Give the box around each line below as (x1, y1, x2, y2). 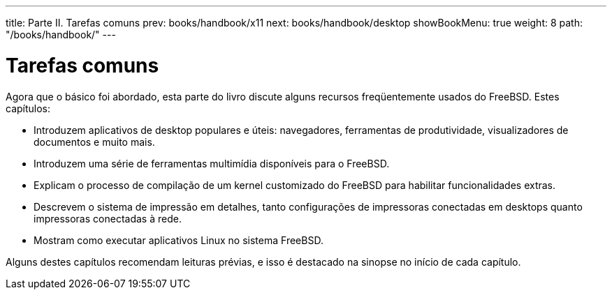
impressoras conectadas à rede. (34, 212, 182, 225)
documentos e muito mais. (34, 135, 155, 148)
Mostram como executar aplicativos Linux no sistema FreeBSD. (34, 234, 323, 246)
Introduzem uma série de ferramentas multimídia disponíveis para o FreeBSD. (34, 157, 390, 169)
